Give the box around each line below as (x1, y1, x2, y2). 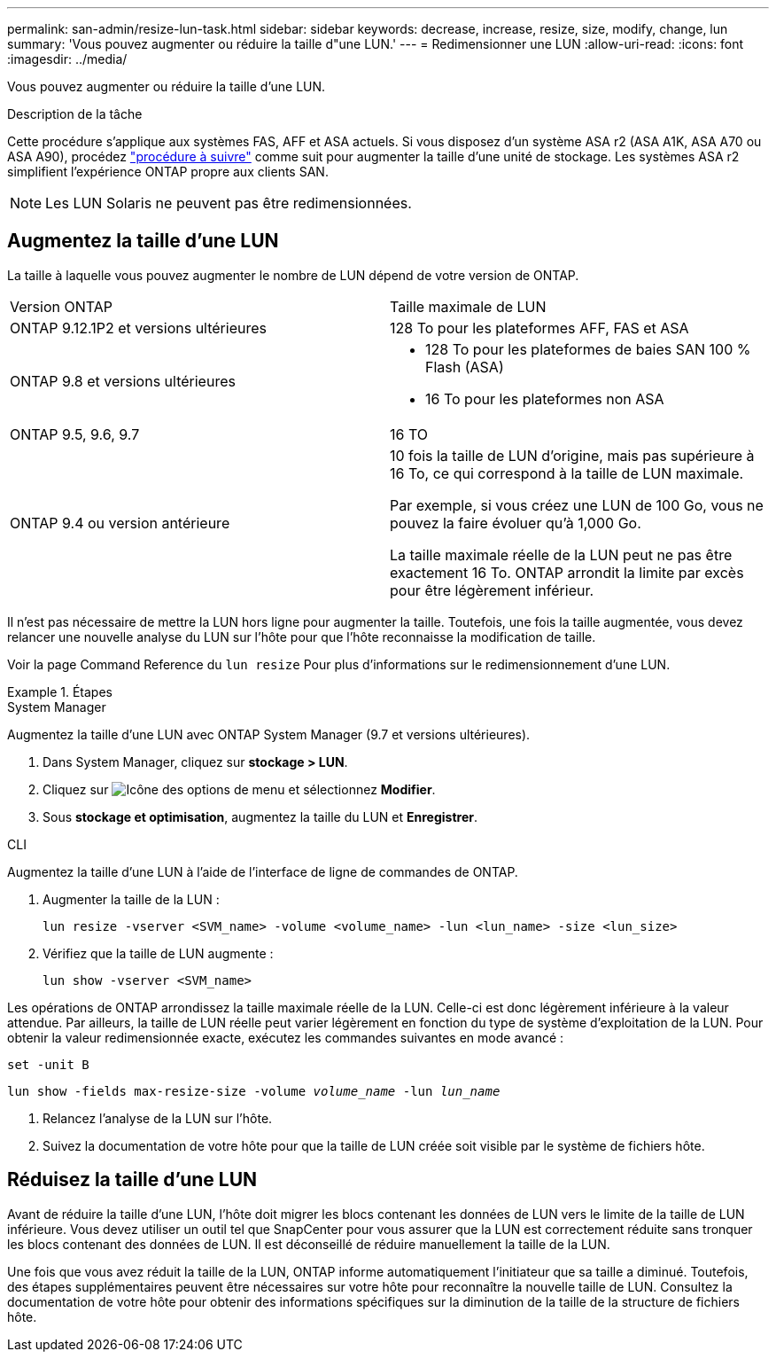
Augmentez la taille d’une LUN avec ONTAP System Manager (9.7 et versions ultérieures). (7, 726, 531, 742)
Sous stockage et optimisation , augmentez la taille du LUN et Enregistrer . (43, 808, 477, 824)
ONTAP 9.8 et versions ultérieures (10, 371, 236, 390)
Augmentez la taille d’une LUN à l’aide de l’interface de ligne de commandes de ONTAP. (7, 863, 518, 879)
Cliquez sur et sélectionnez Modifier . (43, 781, 436, 797)
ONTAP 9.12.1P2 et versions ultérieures (10, 318, 267, 337)
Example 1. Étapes (7, 683, 113, 699)
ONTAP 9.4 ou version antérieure (10, 513, 230, 532)
